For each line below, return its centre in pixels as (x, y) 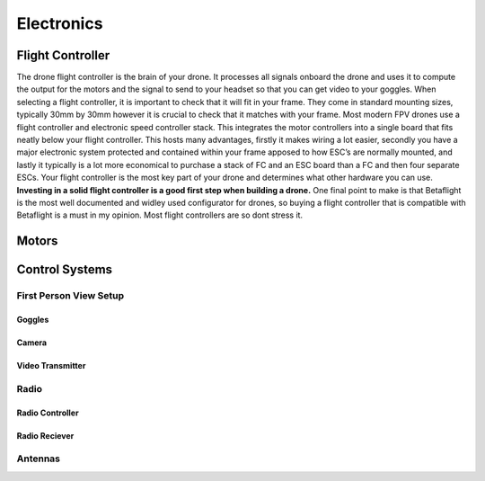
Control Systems (64, 270)
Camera (32, 343)
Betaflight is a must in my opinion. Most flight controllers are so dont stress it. (160, 215)
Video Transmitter (51, 365)
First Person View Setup (71, 296)
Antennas (39, 459)
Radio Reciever (45, 435)
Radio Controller (48, 413)
